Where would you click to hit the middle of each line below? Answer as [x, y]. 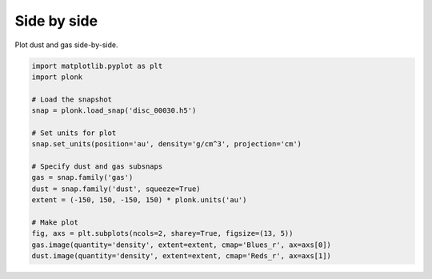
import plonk [57, 77]
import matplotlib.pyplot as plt [97, 66]
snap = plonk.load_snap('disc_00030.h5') [114, 111]
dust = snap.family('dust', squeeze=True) [116, 189]
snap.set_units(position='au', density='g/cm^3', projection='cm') [167, 144]
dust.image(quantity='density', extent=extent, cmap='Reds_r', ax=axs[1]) [182, 256]
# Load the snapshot [72, 99]
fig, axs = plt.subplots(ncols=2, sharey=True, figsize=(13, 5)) [162, 233]
